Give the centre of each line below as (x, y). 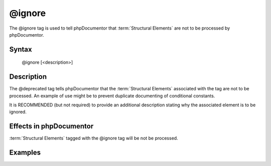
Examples (25, 153)
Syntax (21, 49)
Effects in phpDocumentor (51, 126)
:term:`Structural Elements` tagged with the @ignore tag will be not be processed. (94, 138)
